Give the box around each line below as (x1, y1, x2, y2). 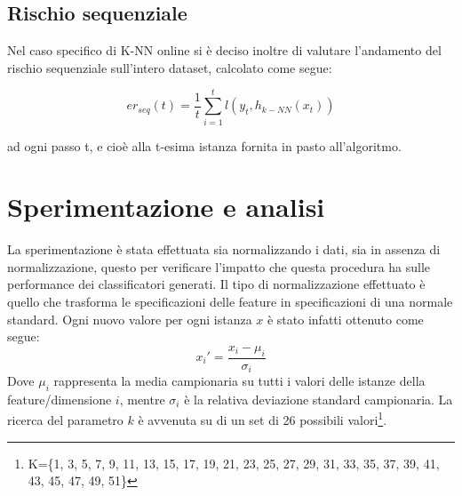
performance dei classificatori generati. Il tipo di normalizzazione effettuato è (7, 275, 426, 293)
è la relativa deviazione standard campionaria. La (184, 389, 453, 408)
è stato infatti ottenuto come (267, 309, 424, 328)
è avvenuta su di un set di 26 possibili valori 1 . (138, 408, 387, 429)
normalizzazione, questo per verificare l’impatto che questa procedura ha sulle (7, 257, 431, 276)
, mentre (119, 389, 165, 408)
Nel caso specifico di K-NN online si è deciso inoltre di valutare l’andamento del (7, 41, 442, 60)
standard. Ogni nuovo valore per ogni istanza (7, 309, 252, 328)
